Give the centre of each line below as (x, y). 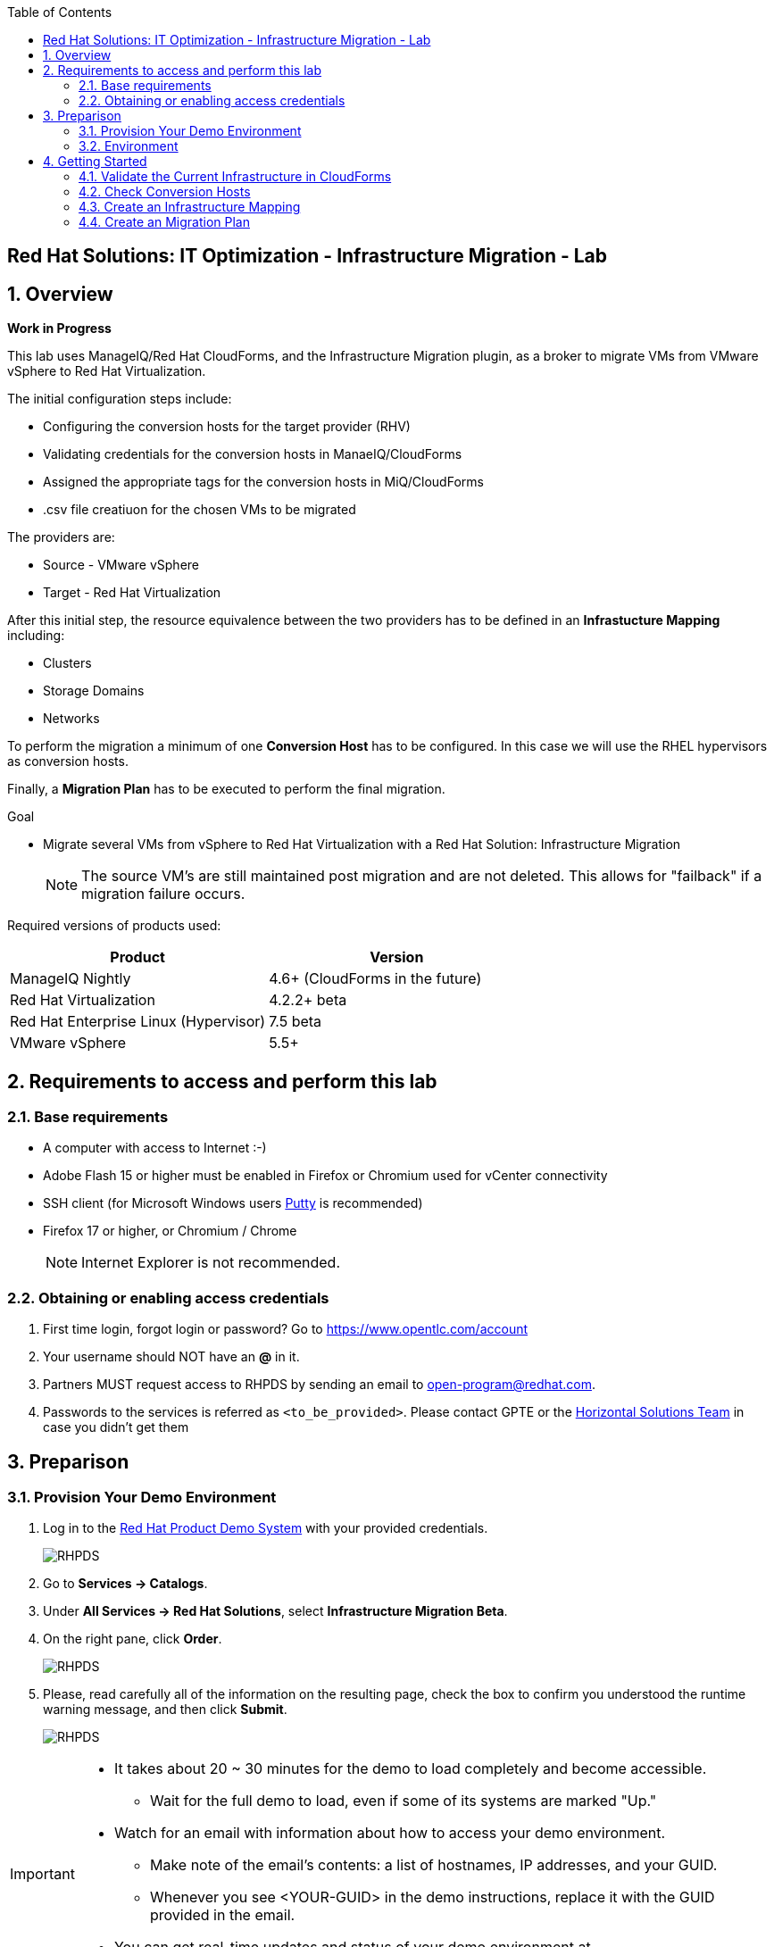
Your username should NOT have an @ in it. (171, 1357)
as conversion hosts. (68, 761)
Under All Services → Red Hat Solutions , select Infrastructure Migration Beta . (275, 1611)
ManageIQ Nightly (71, 979)
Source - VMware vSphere (121, 565)
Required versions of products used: (114, 926)
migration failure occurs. (163, 894)
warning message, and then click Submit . (165, 1710)
